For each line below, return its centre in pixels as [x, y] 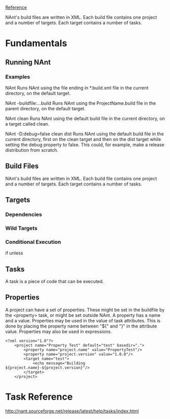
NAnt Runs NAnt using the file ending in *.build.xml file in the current [77, 88]
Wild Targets [21, 228]
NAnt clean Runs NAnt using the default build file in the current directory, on [85, 118]
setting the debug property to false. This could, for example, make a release [85, 145]
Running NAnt [28, 62]
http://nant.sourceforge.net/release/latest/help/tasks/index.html [72, 411]
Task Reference [39, 397]
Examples [18, 77]
